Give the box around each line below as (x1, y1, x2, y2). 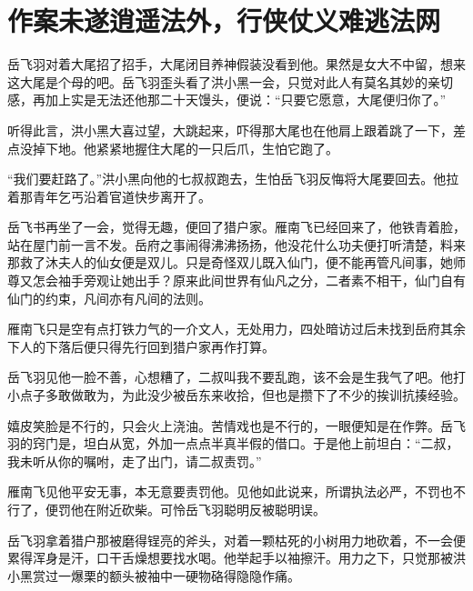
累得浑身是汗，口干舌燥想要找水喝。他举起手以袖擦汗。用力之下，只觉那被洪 (7, 548, 466, 567)
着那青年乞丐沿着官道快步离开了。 (7, 186, 211, 205)
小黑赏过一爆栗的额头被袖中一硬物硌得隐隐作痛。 (7, 566, 300, 585)
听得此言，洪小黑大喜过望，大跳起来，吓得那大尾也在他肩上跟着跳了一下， (7, 120, 453, 139)
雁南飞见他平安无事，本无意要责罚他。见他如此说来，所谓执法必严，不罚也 (7, 482, 453, 501)
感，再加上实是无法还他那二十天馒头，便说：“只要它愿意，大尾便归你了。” (7, 90, 447, 109)
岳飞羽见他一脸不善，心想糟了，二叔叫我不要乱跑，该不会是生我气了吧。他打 (7, 367, 466, 386)
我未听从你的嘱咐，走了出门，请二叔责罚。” (7, 451, 262, 470)
